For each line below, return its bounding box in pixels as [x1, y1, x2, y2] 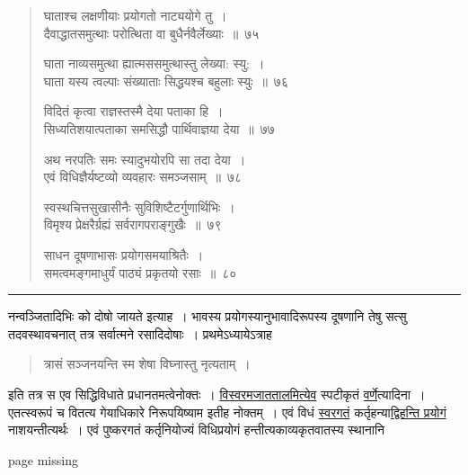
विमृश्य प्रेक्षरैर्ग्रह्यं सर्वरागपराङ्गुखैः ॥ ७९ [43, 215, 222, 234]
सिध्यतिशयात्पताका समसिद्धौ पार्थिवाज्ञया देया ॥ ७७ [43, 119, 275, 138]
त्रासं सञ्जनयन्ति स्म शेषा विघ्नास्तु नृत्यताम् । [43, 354, 251, 373]
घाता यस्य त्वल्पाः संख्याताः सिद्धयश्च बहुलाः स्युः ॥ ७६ [43, 71, 288, 90]
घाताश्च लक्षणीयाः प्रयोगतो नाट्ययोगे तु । [43, 6, 227, 24]
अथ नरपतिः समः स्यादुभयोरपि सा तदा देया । [43, 149, 246, 168]
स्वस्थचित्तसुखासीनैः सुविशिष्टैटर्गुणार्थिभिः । [43, 197, 235, 216]
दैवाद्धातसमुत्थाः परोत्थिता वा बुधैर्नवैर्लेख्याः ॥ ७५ [43, 23, 260, 42]
